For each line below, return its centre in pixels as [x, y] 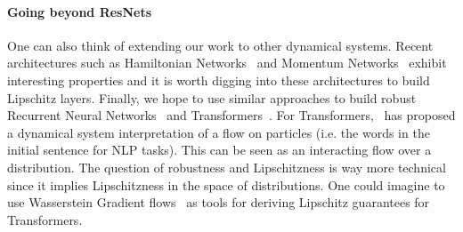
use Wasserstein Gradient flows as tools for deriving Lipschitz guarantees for [219, 202]
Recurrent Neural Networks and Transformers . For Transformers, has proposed [231, 115]
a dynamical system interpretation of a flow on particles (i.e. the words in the [219, 132]
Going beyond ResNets [80, 11]
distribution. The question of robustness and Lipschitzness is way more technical [227, 167]
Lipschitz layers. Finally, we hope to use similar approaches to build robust [212, 97]
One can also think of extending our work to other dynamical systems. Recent [220, 45]
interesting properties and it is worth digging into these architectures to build [219, 80]
